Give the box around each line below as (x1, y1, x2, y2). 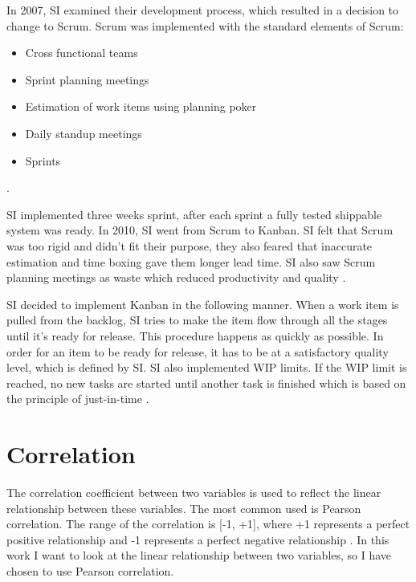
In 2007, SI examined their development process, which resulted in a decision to (6, 2, 399, 18)
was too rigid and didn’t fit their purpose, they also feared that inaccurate (6, 237, 373, 254)
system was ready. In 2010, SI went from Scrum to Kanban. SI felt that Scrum (6, 222, 394, 238)
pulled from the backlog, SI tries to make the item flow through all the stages (6, 311, 388, 328)
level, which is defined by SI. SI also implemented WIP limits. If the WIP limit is (6, 359, 407, 376)
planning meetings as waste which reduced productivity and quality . (6, 269, 346, 286)
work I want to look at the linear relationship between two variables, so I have (6, 547, 392, 564)
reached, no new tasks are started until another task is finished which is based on (6, 374, 406, 391)
